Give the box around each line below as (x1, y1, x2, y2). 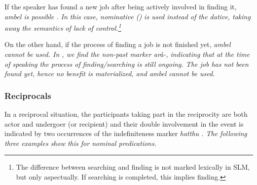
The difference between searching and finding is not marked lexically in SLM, (16, 162, 250, 172)
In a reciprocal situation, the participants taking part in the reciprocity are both (4, 109, 248, 119)
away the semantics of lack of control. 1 (4, 21, 121, 33)
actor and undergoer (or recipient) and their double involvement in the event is (4, 118, 244, 129)
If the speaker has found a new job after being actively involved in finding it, (4, 1, 237, 11)
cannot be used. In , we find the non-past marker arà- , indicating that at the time (4, 49, 250, 59)
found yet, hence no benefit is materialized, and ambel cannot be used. (4, 68, 215, 79)
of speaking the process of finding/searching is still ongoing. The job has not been (4, 58, 249, 69)
